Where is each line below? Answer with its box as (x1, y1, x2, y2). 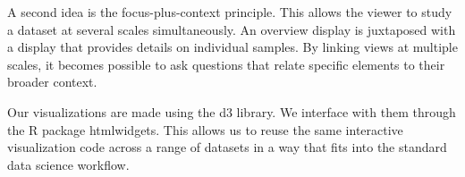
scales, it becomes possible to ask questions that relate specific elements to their (7, 55, 445, 73)
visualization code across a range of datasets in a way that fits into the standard (7, 138, 447, 156)
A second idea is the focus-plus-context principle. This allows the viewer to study (7, 3, 452, 21)
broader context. (7, 72, 97, 91)
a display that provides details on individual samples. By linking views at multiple (7, 38, 458, 56)
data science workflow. (7, 155, 130, 173)
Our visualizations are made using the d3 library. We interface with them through (7, 102, 456, 121)
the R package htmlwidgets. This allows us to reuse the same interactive (7, 120, 403, 139)
